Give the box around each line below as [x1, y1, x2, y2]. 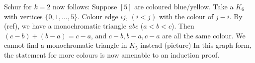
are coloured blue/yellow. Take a [134, 1, 234, 11]
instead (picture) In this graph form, [140, 40, 252, 50]
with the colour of [159, 11, 214, 21]
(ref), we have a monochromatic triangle [4, 21, 126, 31]
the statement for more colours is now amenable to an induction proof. [4, 49, 220, 60]
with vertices [4, 11, 43, 21]
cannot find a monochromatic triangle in [4, 40, 127, 50]
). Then [171, 21, 194, 31]
